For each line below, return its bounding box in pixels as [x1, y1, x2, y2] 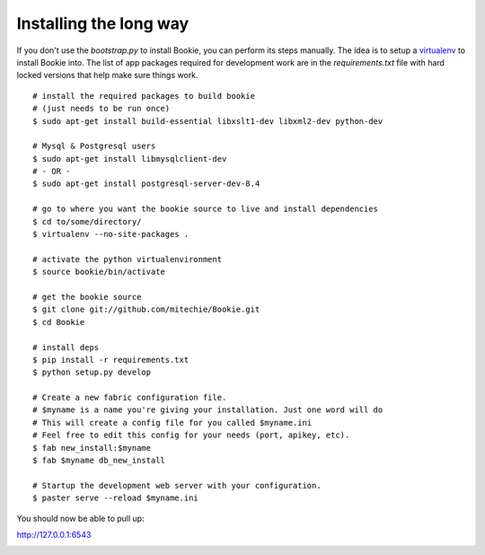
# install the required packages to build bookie [32, 91, 256, 101]
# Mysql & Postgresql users [32, 141, 156, 152]
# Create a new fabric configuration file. [32, 392, 227, 403]
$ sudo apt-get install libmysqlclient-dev [32, 154, 227, 163]
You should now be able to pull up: [16, 513, 145, 524]
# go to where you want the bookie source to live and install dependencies [32, 204, 379, 215]
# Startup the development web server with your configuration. [32, 480, 322, 490]
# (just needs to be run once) [32, 103, 171, 114]
